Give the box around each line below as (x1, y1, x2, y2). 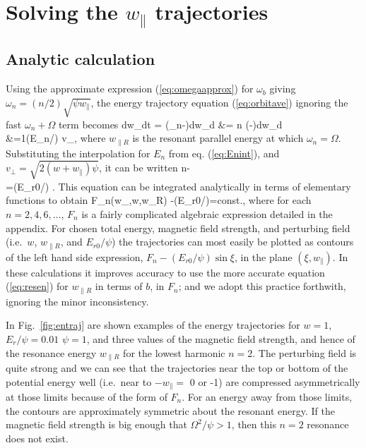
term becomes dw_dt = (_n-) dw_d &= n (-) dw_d (58, 116, 283, 131)
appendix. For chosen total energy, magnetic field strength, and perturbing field (6, 220, 350, 235)
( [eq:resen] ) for (6, 279, 69, 293)
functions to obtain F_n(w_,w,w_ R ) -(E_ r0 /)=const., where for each (6, 193, 312, 207)
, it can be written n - (99, 160, 190, 175)
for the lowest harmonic (123, 345, 225, 360)
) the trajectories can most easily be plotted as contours (112, 234, 354, 249)
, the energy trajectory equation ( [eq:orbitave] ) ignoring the (90, 95, 348, 109)
